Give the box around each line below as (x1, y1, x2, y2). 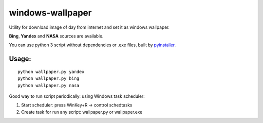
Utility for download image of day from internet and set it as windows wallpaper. (9, 24, 170, 30)
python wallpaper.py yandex (18, 69, 85, 74)
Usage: (9, 55, 32, 63)
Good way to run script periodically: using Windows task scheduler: (9, 93, 145, 99)
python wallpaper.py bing (18, 76, 80, 81)
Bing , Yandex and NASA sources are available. (9, 33, 104, 39)
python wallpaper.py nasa (18, 83, 80, 88)
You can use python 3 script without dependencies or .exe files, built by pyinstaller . (9, 42, 176, 48)
